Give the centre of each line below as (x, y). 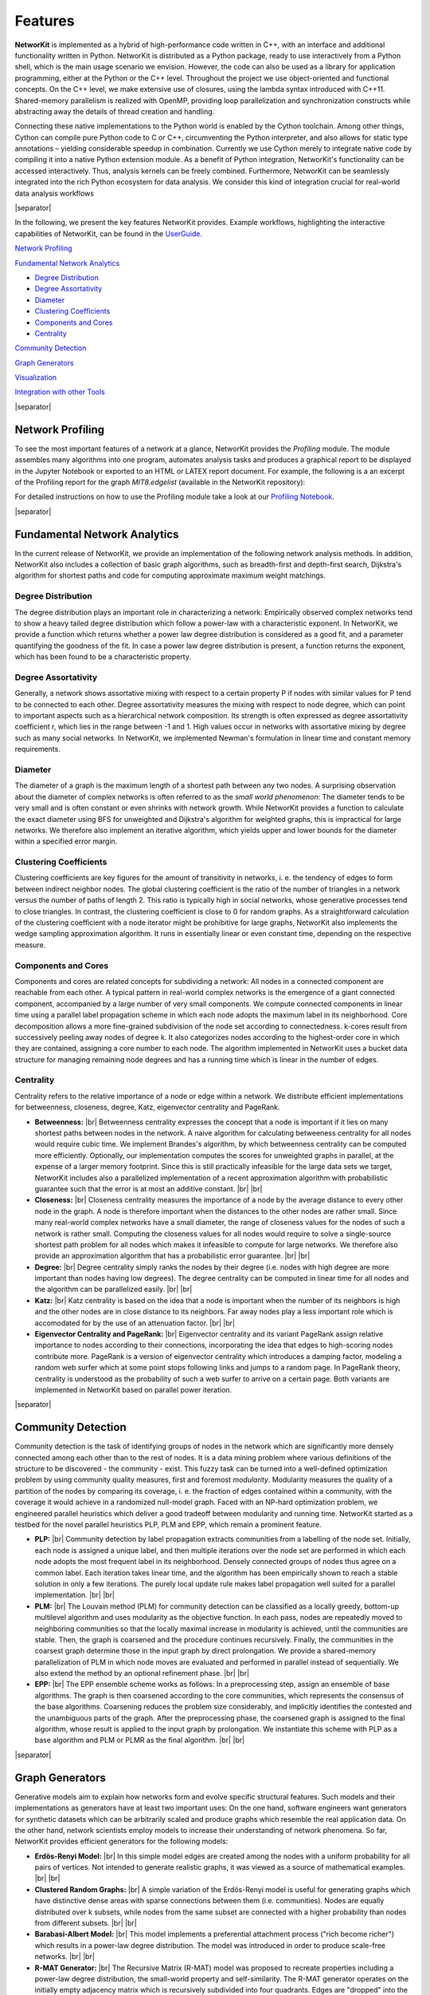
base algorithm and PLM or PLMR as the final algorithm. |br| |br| (140, 1740)
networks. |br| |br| (65, 1957)
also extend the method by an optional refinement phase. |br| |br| (142, 1673)
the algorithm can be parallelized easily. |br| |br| (113, 1290)
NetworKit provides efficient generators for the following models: (121, 1841)
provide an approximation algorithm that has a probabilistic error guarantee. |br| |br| (172, 1256)
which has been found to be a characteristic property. (103, 657)
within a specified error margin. (66, 841)
